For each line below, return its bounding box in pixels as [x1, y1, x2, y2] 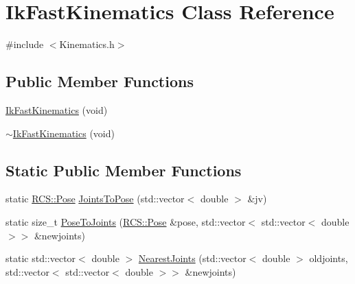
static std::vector [5, 251, 76, 265]
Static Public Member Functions [5, 159, 242, 180]
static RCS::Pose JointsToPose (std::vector [5, 191, 185, 206]
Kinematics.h [59, 37, 115, 51]
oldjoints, [309, 251, 348, 265]
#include [5, 37, 44, 51]
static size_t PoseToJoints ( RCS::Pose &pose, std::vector [5, 214, 246, 228]
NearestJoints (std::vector [138, 251, 247, 265]
